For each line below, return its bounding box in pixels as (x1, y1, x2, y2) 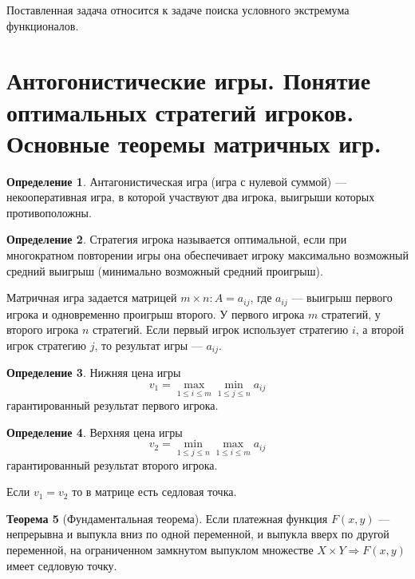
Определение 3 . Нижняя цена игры (6, 364, 181, 381)
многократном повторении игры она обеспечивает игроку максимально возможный (6, 247, 409, 264)
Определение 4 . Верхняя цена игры (6, 423, 183, 440)
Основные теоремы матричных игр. (6, 126, 381, 159)
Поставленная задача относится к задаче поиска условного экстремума (6, 2, 350, 18)
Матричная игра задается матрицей (6, 289, 177, 306)
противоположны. (6, 204, 92, 220)
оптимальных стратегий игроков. (6, 95, 354, 128)
